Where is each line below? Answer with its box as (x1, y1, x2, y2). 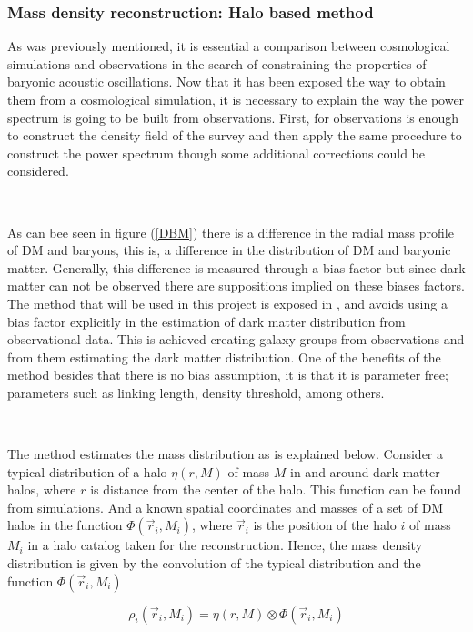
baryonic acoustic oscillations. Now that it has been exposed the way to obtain (7, 72, 446, 91)
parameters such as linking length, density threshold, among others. (7, 382, 385, 402)
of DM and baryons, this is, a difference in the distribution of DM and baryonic (7, 240, 451, 260)
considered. (7, 161, 69, 180)
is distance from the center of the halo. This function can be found (90, 480, 462, 499)
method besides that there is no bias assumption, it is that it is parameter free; (7, 365, 448, 384)
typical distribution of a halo (7, 462, 167, 481)
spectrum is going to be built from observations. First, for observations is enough (7, 107, 459, 127)
